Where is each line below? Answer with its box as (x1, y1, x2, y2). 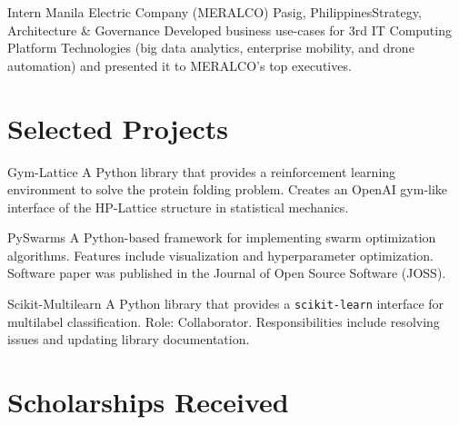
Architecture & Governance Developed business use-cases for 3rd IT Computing (7, 20, 452, 39)
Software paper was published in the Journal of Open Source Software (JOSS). (7, 263, 446, 282)
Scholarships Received (7, 383, 289, 420)
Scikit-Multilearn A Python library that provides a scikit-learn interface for (7, 294, 444, 313)
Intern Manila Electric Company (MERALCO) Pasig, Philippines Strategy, (7, 3, 422, 21)
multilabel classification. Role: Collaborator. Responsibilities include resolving (7, 311, 440, 331)
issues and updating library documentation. (7, 330, 250, 349)
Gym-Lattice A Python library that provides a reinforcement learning (7, 162, 396, 181)
